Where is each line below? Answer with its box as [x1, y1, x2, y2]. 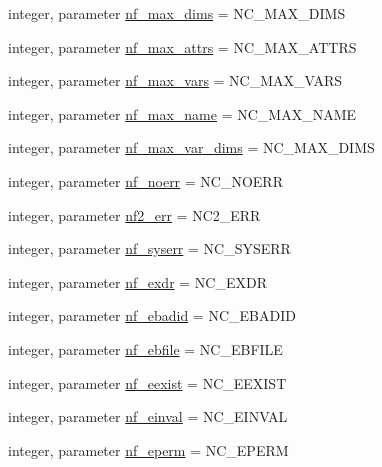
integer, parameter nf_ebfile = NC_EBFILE [8, 338, 283, 359]
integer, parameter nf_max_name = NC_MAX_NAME [8, 103, 357, 124]
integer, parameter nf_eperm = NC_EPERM [8, 439, 289, 460]
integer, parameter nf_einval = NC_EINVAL [8, 406, 288, 427]
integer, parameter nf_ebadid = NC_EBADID [8, 305, 296, 326]
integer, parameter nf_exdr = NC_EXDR [8, 271, 267, 292]
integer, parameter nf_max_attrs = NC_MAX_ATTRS [8, 36, 357, 57]
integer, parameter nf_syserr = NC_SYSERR [8, 238, 291, 259]
